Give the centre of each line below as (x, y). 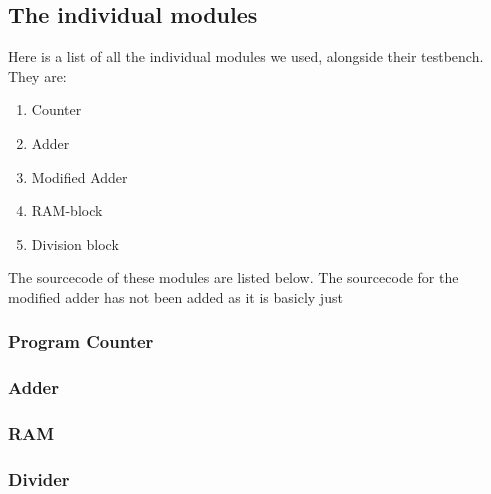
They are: (37, 75)
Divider (39, 479)
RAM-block (67, 210)
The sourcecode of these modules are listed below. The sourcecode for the (233, 277)
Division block (75, 243)
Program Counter (81, 341)
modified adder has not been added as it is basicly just (175, 296)
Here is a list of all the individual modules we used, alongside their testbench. (246, 56)
